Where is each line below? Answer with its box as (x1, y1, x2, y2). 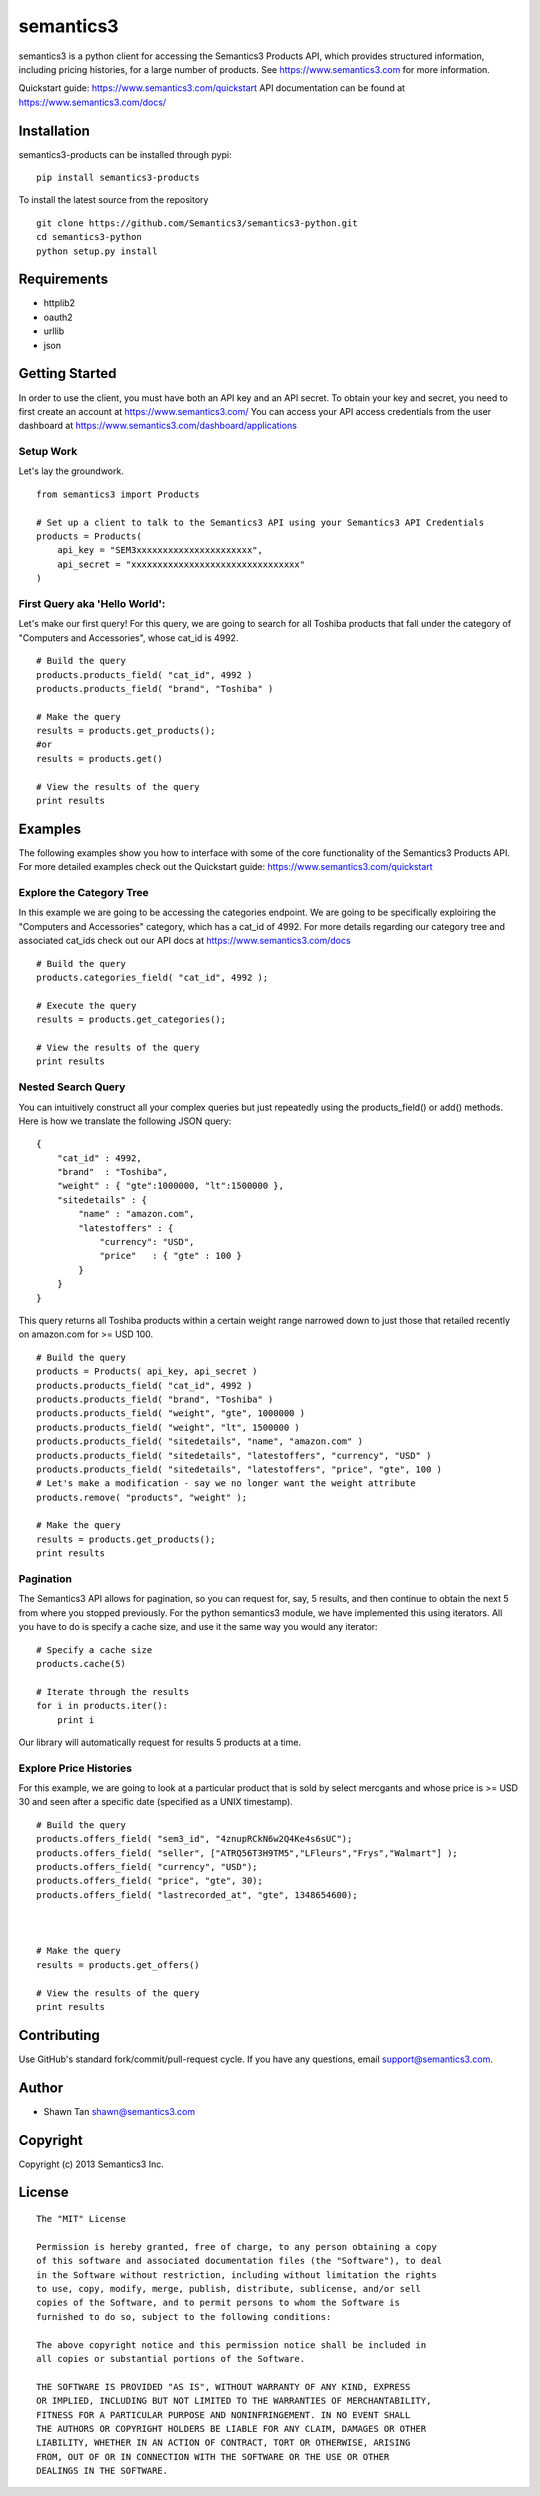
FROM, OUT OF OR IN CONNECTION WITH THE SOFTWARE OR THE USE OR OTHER (36, 2451, 390, 2462)
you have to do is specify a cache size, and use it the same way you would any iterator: (18, 1621, 379, 1633)
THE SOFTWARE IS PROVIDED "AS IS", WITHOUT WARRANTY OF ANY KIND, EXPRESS (36, 2381, 411, 2392)
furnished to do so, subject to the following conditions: (36, 2311, 332, 2322)
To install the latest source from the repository (18, 194, 209, 206)
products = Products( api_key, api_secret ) (36, 1366, 259, 1377)
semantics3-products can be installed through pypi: (18, 148, 232, 160)
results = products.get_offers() (36, 1959, 200, 1970)
